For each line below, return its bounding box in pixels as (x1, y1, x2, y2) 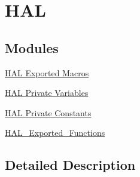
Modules (5, 38, 59, 57)
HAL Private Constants (5, 106, 92, 119)
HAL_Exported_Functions (5, 126, 105, 139)
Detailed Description (5, 156, 136, 174)
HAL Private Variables (5, 86, 89, 99)
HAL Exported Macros (5, 66, 89, 79)
